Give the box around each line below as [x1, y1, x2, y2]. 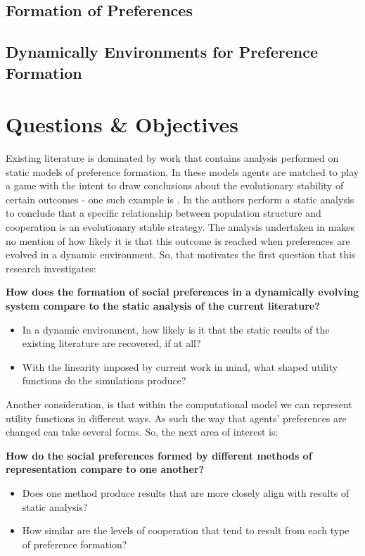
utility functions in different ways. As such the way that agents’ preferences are [6, 410, 347, 425]
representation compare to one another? [6, 462, 205, 476]
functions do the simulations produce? [22, 373, 186, 388]
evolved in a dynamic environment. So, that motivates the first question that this [6, 247, 356, 262]
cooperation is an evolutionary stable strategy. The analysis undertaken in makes [6, 220, 355, 234]
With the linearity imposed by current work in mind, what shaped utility [22, 359, 338, 374]
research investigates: [6, 260, 96, 275]
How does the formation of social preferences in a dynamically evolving [6, 284, 359, 299]
